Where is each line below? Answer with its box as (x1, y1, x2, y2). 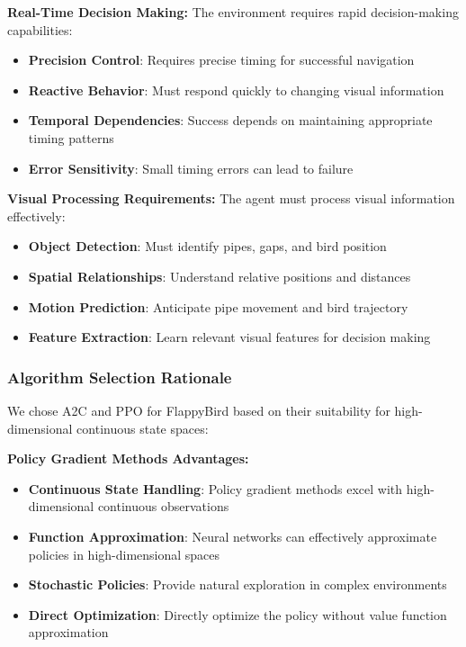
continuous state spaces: (76, 418, 209, 437)
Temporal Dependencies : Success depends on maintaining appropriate (28, 111, 433, 130)
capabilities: (7, 20, 73, 39)
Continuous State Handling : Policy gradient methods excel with (28, 479, 403, 498)
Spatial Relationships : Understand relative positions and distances (28, 266, 411, 285)
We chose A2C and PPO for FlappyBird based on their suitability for (7, 400, 390, 419)
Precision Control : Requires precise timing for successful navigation (28, 50, 415, 69)
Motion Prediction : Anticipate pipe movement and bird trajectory (28, 297, 408, 316)
